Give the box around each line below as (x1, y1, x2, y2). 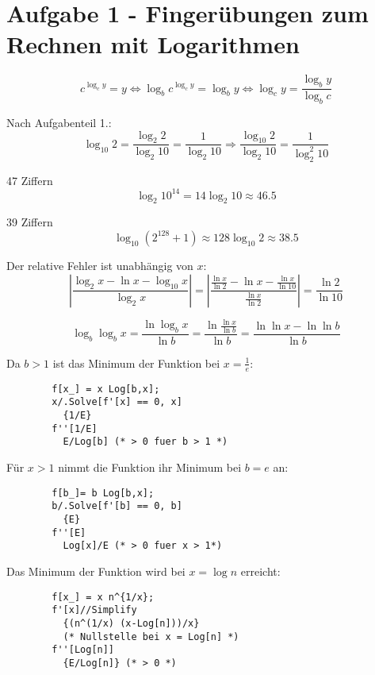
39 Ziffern (6, 214, 53, 230)
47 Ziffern (6, 172, 53, 188)
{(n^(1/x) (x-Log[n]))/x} (63, 617, 200, 629)
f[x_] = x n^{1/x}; (52, 591, 155, 603)
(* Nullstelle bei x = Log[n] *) (63, 631, 239, 642)
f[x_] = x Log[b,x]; (52, 383, 160, 395)
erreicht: (240, 562, 281, 579)
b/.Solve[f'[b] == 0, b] (52, 500, 182, 512)
